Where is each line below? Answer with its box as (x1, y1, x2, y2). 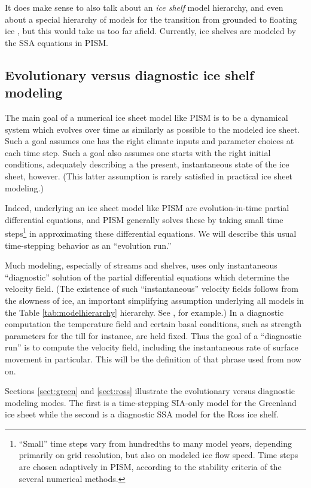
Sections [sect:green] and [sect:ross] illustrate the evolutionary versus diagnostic (5, 385, 295, 397)
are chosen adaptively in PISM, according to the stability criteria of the (19, 460, 282, 473)
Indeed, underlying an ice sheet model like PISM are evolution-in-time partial (5, 202, 289, 214)
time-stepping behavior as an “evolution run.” (5, 239, 172, 251)
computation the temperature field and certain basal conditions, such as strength (5, 318, 302, 330)
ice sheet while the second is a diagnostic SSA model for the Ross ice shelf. (5, 408, 279, 420)
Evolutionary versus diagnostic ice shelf (5, 65, 254, 84)
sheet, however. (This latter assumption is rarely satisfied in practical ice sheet (5, 169, 293, 182)
